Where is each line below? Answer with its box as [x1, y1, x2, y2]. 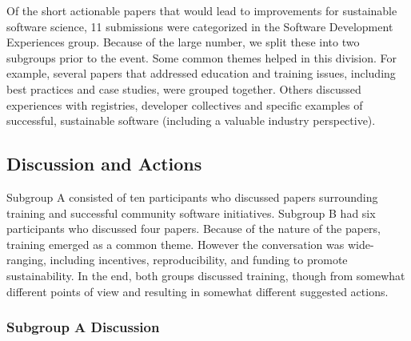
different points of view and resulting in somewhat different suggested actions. [6, 283, 389, 299]
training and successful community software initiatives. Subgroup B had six [6, 204, 376, 221]
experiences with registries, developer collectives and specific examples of [6, 96, 363, 113]
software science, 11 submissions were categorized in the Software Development [6, 18, 393, 34]
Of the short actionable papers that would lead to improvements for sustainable [6, 2, 397, 18]
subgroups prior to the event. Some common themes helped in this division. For [6, 49, 397, 66]
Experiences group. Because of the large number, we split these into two [6, 34, 360, 50]
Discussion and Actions [6, 151, 202, 176]
